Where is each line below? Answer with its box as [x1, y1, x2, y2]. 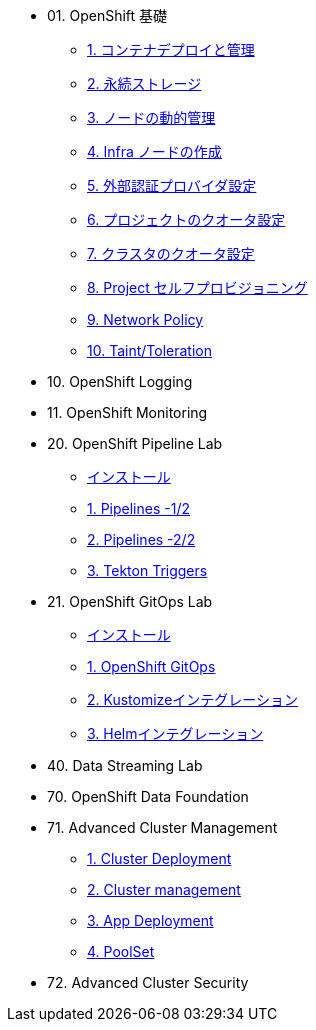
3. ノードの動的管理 [87, 109, 216, 126]
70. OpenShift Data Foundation [47, 788, 249, 805]
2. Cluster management [87, 881, 241, 898]
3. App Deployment [87, 912, 214, 929]
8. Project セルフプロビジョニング [87, 279, 308, 296]
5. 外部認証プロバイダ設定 [87, 177, 257, 194]
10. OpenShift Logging [47, 373, 193, 390]
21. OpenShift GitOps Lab [47, 593, 213, 610]
